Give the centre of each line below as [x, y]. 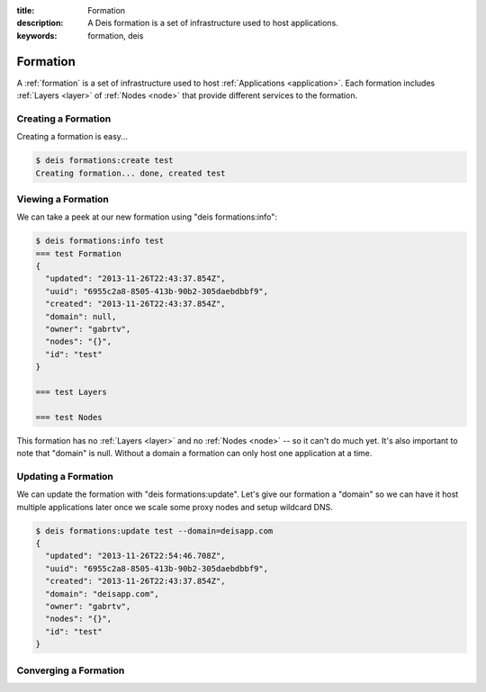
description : [40, 23]
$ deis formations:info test [100, 241]
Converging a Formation [71, 670]
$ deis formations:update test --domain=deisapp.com [154, 530]
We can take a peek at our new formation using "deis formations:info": [147, 217]
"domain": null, [81, 316]
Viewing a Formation [63, 199]
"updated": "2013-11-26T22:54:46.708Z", [135, 556]
